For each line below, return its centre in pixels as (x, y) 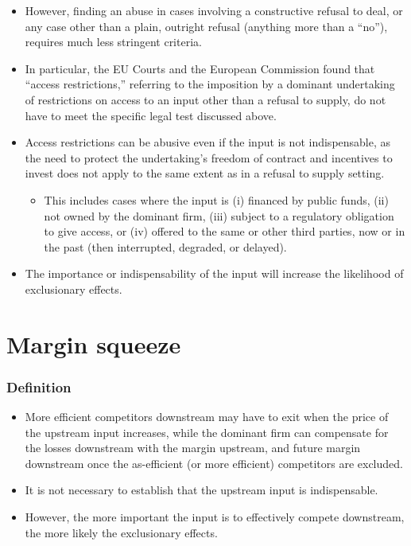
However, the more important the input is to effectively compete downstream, (215, 517)
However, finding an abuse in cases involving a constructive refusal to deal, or (214, 10)
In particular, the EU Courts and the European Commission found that (200, 68)
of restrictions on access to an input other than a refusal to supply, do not (205, 99)
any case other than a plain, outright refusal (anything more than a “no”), (206, 26)
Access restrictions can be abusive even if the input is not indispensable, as (208, 142)
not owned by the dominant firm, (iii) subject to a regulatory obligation (219, 215)
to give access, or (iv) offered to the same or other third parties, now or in (225, 231)
